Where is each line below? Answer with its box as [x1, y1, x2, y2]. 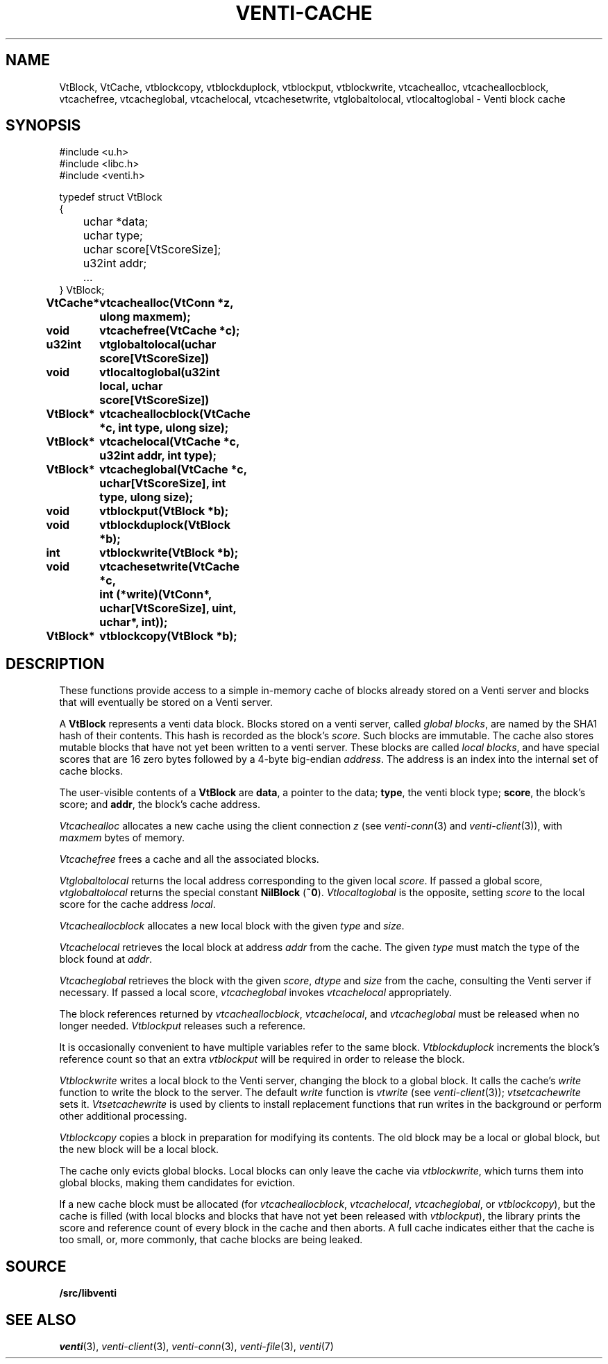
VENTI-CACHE [235, 1, 373, 25]
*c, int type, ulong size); [99, 421, 229, 435]
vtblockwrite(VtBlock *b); [99, 546, 239, 560]
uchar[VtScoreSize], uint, [99, 601, 237, 616]
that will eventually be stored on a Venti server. [59, 696, 273, 709]
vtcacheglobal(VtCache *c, [99, 462, 247, 477]
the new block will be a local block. [59, 1143, 219, 1156]
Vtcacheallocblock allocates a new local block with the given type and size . [59, 920, 405, 932]
